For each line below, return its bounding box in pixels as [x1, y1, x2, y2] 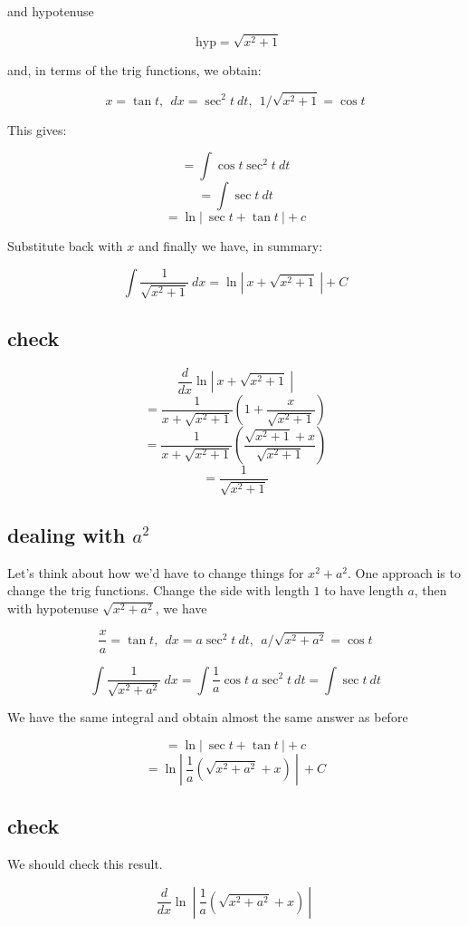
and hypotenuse [7, 2, 94, 20]
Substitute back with [7, 236, 123, 256]
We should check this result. [7, 854, 163, 873]
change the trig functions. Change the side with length [7, 581, 310, 600]
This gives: [7, 120, 67, 139]
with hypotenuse [7, 598, 99, 617]
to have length [324, 581, 404, 600]
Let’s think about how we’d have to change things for [7, 563, 304, 582]
